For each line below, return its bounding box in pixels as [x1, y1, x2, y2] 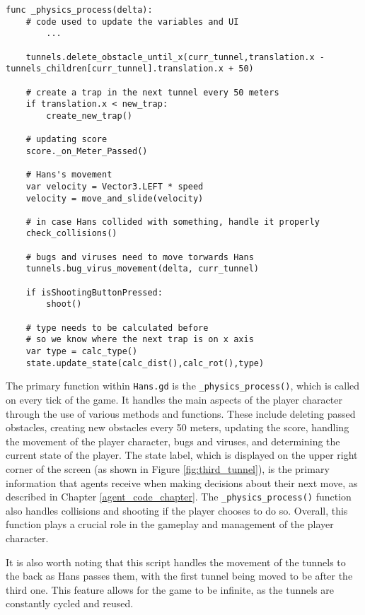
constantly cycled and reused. [6, 596, 134, 611]
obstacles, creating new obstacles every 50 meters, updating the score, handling [6, 420, 349, 435]
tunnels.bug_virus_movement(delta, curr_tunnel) [25, 264, 259, 274]
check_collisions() [25, 228, 117, 239]
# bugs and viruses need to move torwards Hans [25, 252, 254, 262]
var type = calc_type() [25, 346, 138, 357]
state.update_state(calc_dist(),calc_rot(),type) [25, 358, 265, 368]
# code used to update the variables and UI [25, 16, 239, 27]
